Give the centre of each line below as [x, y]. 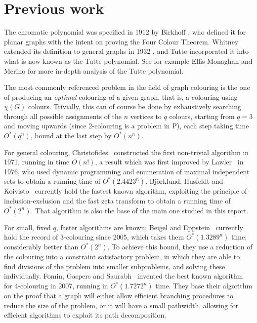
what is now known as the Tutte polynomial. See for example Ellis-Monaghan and [128, 61]
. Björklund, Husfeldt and [184, 181]
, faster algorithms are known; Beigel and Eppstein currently [150, 227]
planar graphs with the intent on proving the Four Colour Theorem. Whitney [121, 41]
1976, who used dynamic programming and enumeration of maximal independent [127, 171]
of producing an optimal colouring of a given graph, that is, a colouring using [121, 97]
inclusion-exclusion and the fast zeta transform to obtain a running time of [117, 201]
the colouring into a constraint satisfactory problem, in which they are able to [122, 257]
